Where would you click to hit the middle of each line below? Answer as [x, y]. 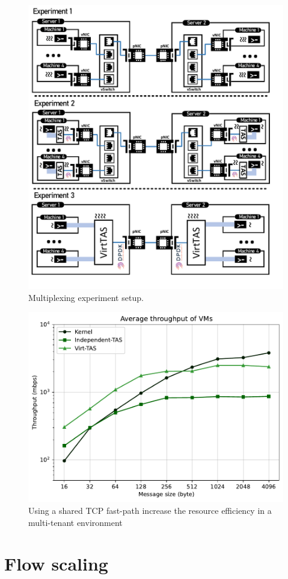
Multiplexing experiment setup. [86, 297]
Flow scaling [56, 564]
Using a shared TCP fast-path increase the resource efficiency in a [150, 510]
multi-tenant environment [75, 522]
